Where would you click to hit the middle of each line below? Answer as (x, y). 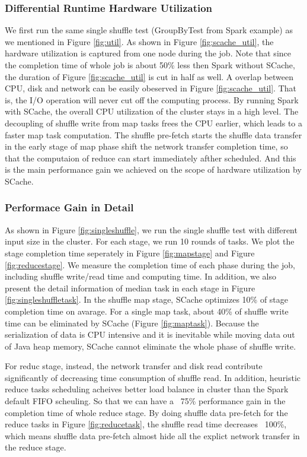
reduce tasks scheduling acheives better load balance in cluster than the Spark (147, 389)
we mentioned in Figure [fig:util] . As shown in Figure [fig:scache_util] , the (139, 41)
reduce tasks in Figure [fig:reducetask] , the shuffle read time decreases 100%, (146, 424)
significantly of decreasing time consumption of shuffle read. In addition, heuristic (153, 377)
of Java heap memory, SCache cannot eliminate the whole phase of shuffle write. (151, 346)
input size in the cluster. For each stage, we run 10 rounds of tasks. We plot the (150, 241)
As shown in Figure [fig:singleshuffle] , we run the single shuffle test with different (151, 229)
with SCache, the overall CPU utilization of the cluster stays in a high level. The (152, 111)
